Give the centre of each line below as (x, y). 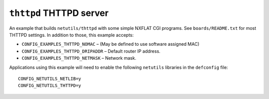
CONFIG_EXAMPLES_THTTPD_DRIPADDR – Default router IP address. (91, 51)
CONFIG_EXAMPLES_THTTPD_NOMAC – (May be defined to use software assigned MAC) (111, 44)
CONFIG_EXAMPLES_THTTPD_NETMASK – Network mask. (79, 58)
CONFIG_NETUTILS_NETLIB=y (50, 79)
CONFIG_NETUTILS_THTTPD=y (50, 86)
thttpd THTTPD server (59, 13)
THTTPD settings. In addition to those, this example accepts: (71, 35)
